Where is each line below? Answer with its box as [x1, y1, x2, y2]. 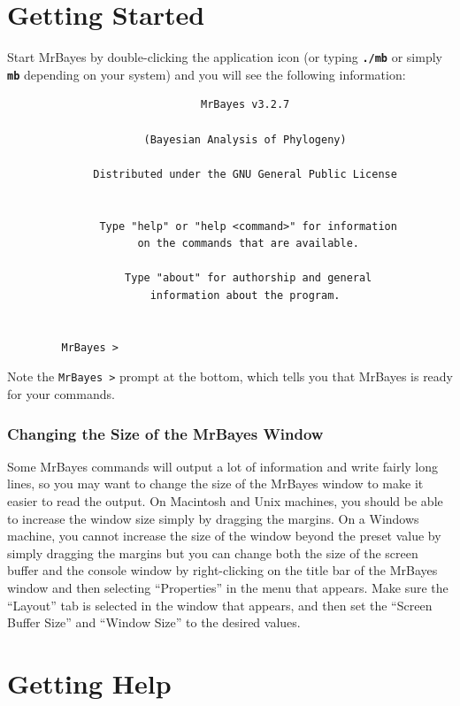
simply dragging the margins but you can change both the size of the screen [7, 543, 418, 562]
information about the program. [149, 288, 341, 302]
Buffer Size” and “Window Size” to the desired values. [7, 613, 301, 632]
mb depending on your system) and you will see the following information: [7, 65, 406, 83]
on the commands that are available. [137, 237, 359, 250]
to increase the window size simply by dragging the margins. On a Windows [7, 509, 419, 527]
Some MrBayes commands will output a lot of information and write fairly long [7, 457, 439, 475]
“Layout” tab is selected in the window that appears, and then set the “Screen [7, 595, 433, 614]
